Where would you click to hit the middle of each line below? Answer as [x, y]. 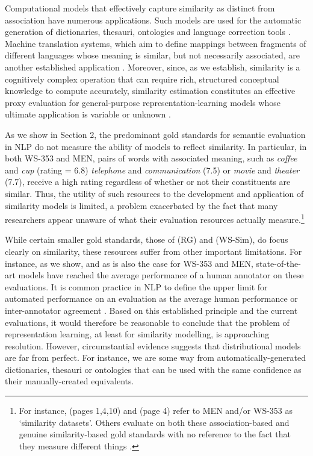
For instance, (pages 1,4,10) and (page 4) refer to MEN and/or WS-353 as [156, 411]
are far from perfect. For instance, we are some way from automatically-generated [155, 358]
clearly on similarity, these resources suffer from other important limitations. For [153, 251]
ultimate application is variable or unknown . [88, 114]
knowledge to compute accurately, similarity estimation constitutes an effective [150, 91]
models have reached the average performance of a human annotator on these [161, 275]
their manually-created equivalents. [70, 381]
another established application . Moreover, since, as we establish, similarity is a [153, 67]
